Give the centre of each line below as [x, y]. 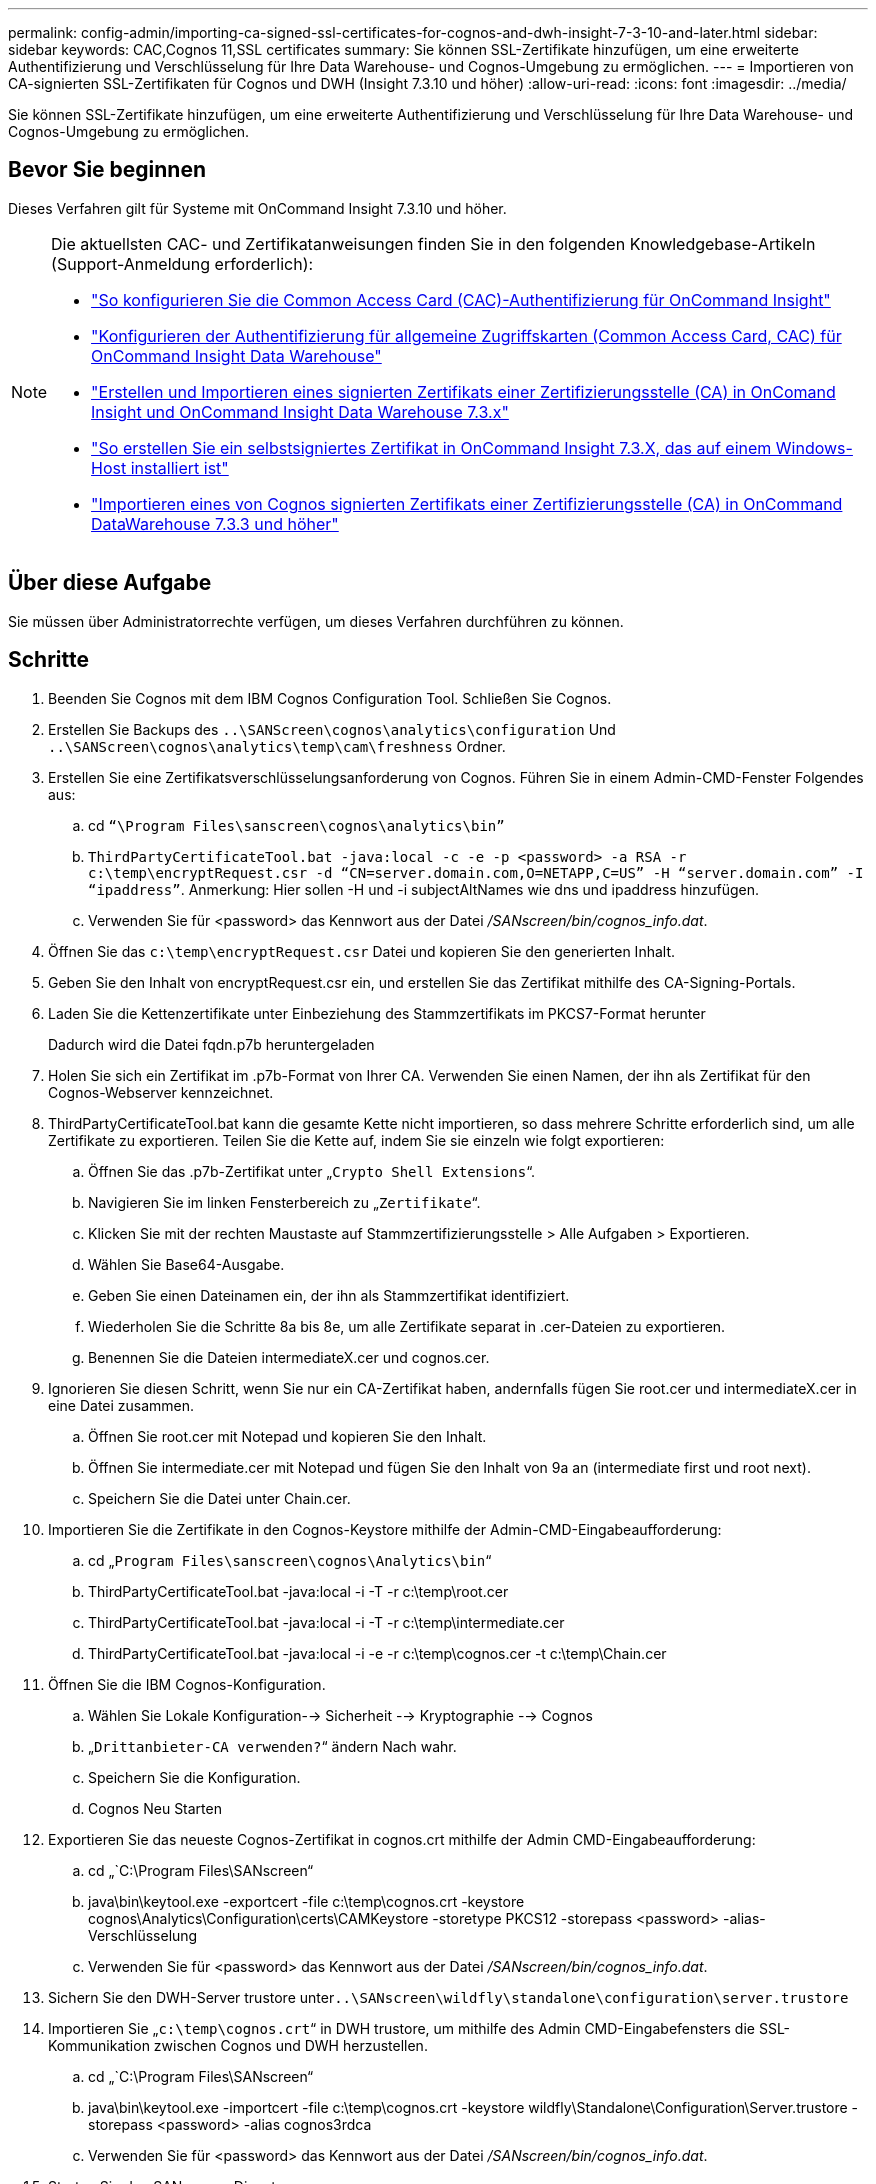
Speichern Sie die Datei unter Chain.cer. [219, 1498]
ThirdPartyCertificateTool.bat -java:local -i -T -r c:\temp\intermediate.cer [326, 1622]
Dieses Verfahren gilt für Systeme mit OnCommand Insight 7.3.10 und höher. [257, 208]
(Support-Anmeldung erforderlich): [182, 263]
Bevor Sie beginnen [107, 170]
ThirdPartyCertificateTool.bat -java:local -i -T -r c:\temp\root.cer [298, 1591]
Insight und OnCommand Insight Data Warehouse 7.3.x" [300, 411]
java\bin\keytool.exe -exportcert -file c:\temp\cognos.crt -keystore [306, 1901]
